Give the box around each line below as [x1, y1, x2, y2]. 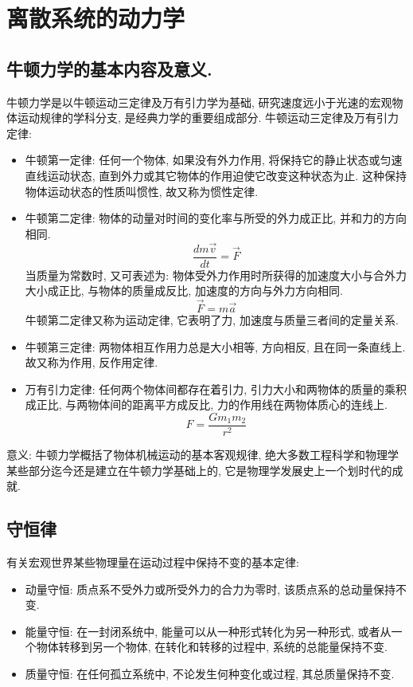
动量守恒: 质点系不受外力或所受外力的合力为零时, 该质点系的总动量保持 [25, 580, 395, 597]
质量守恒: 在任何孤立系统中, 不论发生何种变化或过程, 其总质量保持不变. [25, 665, 395, 681]
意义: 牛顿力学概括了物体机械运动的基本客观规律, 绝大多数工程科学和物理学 [6, 446, 399, 463]
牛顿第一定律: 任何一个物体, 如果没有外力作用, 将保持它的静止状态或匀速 [25, 151, 403, 168]
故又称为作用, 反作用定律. [25, 354, 158, 371]
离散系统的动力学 [6, 2, 185, 34]
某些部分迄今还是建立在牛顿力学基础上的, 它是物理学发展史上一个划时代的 [6, 461, 392, 478]
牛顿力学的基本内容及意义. [6, 56, 212, 80]
